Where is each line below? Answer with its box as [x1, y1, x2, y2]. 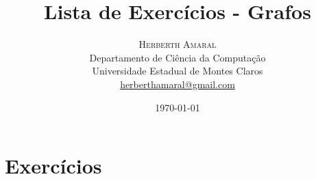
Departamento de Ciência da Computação [89, 50, 266, 64]
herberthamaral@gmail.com [120, 77, 235, 91]
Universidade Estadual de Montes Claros [92, 64, 263, 78]
